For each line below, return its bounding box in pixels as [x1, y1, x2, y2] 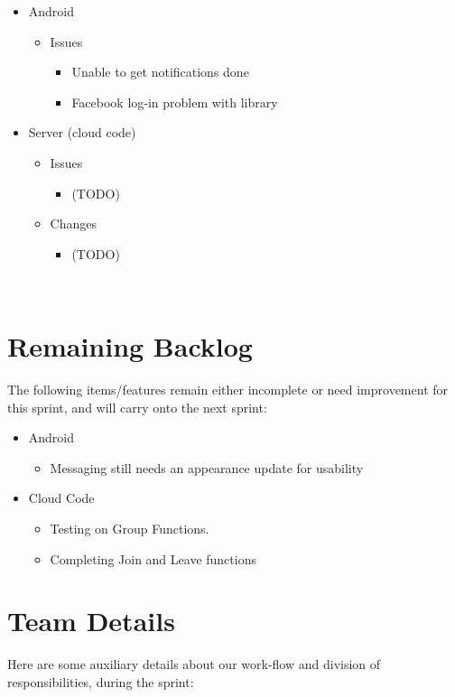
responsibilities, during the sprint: [7, 672, 194, 691]
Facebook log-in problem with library [71, 92, 278, 111]
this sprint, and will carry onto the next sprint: [7, 397, 267, 416]
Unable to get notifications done [71, 62, 249, 81]
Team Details [7, 602, 175, 639]
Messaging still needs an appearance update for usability [50, 458, 364, 477]
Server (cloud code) [28, 123, 136, 142]
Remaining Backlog [7, 328, 253, 365]
